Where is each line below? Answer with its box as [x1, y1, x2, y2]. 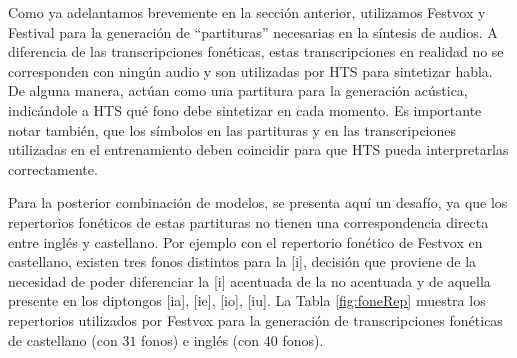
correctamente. [8, 158, 98, 179]
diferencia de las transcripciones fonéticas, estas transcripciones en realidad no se [8, 41, 504, 62]
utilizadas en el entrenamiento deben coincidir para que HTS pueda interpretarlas [8, 139, 509, 160]
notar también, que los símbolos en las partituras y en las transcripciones [8, 119, 457, 140]
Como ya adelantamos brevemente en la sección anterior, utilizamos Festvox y [8, 2, 486, 22]
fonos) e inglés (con [141, 329, 260, 350]
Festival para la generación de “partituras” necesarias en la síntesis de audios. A [8, 21, 498, 42]
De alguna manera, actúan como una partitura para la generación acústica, [8, 80, 468, 101]
